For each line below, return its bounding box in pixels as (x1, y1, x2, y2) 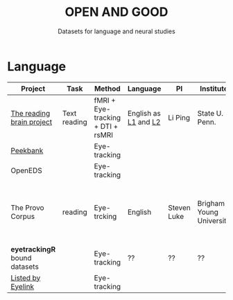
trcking (94, 211, 117, 221)
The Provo (10, 202, 44, 212)
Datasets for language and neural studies (58, 27, 175, 35)
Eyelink (10, 281, 35, 291)
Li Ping (167, 112, 191, 122)
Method (94, 84, 121, 94)
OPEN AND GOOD (64, 4, 169, 20)
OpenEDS (10, 166, 43, 175)
